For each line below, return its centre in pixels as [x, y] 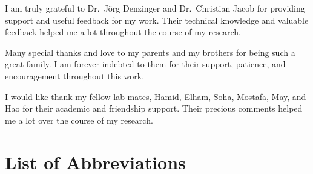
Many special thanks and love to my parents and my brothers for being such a [150, 52]
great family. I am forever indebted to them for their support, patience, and [145, 64]
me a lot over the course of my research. [79, 120]
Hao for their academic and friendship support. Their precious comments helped [154, 108]
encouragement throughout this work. [75, 75]
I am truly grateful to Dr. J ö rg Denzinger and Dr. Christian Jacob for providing [155, 8]
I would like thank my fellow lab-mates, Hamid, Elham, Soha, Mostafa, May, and [156, 96]
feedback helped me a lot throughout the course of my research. [123, 32]
